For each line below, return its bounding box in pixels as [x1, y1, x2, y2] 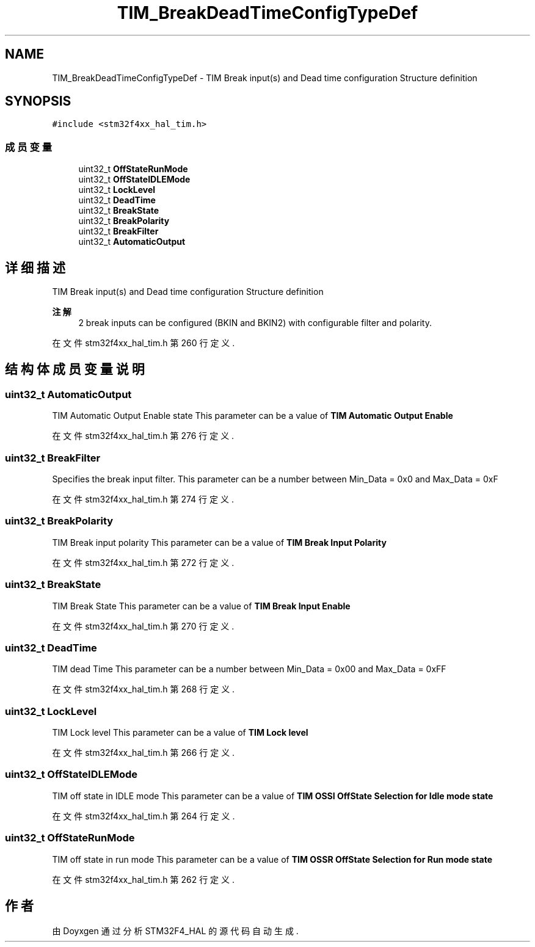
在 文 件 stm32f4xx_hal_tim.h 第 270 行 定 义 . [52, 620, 235, 631]
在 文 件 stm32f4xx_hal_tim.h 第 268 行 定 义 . [52, 684, 235, 695]
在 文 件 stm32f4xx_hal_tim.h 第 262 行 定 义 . [52, 874, 235, 885]
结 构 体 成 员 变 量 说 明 [5, 361, 145, 377]
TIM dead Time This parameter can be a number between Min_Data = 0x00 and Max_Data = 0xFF [52, 664, 446, 675]
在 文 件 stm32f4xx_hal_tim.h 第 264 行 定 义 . [52, 810, 235, 821]
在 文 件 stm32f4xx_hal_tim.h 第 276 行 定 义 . [52, 430, 235, 441]
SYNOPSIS [5, 93, 71, 109]
